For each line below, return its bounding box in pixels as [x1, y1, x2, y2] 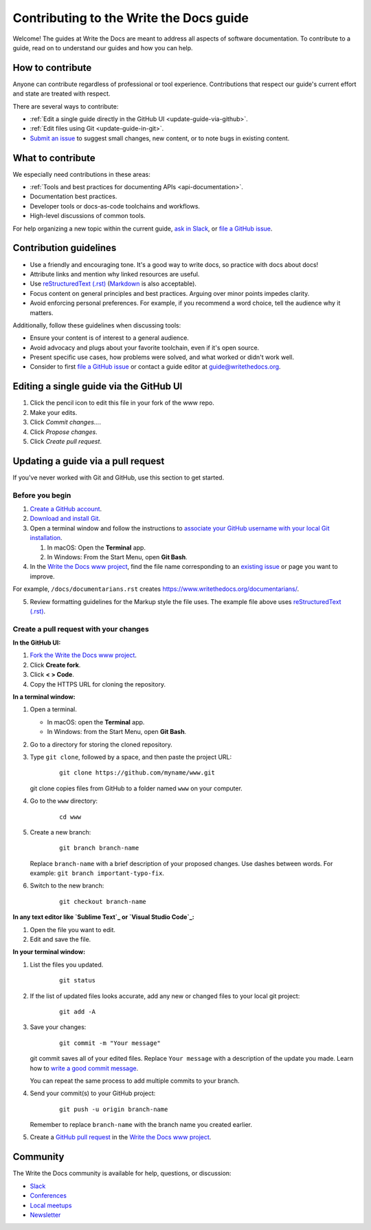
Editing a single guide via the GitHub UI [12, 380, 183, 392]
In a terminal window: [12, 692, 76, 701]
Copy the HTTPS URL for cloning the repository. [30, 680, 166, 688]
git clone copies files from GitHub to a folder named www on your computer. [30, 784, 243, 792]
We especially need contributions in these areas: [12, 170, 150, 178]
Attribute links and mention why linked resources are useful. [30, 270, 200, 278]
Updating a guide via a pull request [12, 455, 165, 467]
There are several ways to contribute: [12, 102, 119, 110]
